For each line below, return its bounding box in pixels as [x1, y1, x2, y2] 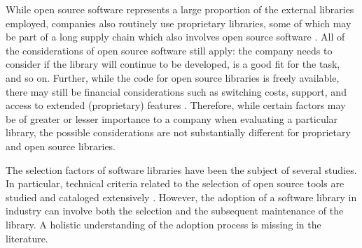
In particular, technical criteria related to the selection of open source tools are [6, 176, 344, 191]
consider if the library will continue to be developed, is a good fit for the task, [6, 57, 340, 71]
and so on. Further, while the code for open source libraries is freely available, [6, 70, 340, 85]
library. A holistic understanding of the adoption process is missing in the [6, 217, 321, 231]
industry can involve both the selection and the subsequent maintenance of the [6, 203, 344, 218]
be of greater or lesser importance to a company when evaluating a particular [6, 111, 338, 126]
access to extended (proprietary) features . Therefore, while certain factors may [6, 98, 346, 112]
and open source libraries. [6, 138, 116, 153]
